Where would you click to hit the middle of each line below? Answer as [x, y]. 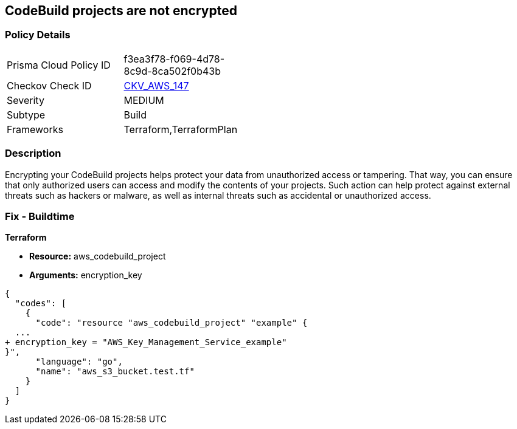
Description [33, 153]
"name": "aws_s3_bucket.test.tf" [115, 372]
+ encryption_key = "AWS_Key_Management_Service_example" [146, 342]
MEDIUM [144, 100]
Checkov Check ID [49, 85]
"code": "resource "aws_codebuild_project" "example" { [172, 323]
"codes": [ [41, 304]
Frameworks [35, 129]
